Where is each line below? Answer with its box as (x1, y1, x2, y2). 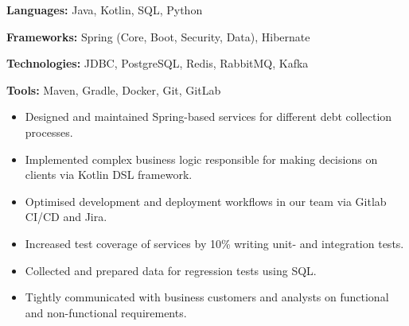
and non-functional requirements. (25, 304, 187, 320)
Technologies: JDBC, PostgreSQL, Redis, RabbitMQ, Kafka (6, 55, 309, 72)
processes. (25, 123, 73, 140)
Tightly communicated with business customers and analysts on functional (25, 289, 389, 305)
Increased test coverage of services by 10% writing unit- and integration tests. (25, 235, 404, 251)
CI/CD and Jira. (25, 208, 107, 225)
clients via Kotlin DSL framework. (25, 166, 193, 183)
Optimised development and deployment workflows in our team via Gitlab (25, 192, 387, 209)
